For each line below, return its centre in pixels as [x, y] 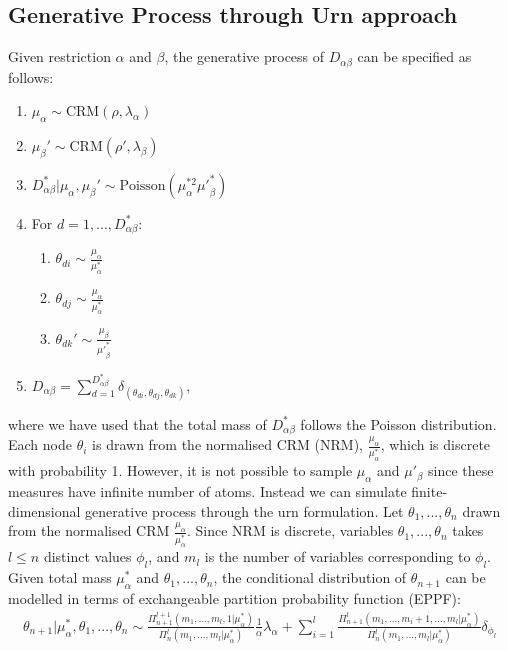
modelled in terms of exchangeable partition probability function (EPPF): [234, 598]
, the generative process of [244, 56]
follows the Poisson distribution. [398, 423]
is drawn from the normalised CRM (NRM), [228, 444]
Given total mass [60, 577]
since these [461, 470]
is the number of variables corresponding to [337, 556]
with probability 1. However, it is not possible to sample [180, 470]
